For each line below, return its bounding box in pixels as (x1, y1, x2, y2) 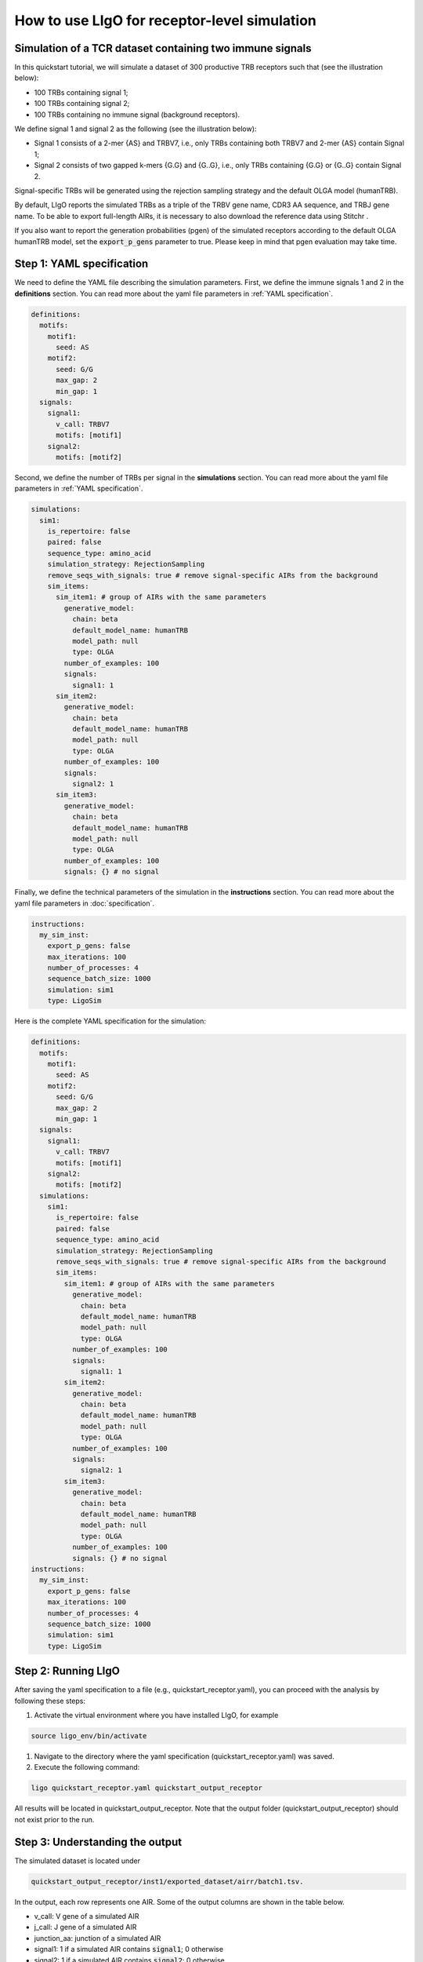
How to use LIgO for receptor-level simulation (14, 12, 316, 29)
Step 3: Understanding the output (14, 1835, 183, 1848)
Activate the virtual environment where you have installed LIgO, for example (34, 1710, 279, 1719)
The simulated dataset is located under (14, 1856, 141, 1865)
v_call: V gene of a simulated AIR (34, 1911, 140, 1920)
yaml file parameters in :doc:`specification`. (14, 899, 155, 908)
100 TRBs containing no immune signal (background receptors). (34, 110, 240, 119)
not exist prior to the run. (14, 1814, 95, 1824)
